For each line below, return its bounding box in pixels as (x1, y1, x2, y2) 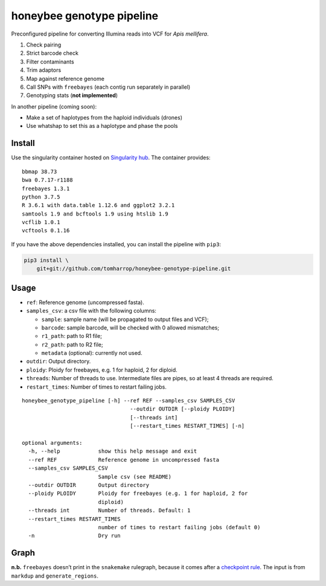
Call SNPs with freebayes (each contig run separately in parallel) (26, 83, 191, 91)
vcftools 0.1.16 (22, 227, 70, 234)
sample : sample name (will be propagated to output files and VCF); (41, 316, 209, 323)
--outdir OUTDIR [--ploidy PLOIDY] (130, 406, 235, 413)
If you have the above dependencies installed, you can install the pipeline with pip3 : (11, 240, 222, 247)
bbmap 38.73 (22, 168, 57, 175)
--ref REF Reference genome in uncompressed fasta (28, 456, 220, 463)
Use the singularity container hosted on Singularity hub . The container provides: (11, 154, 211, 161)
